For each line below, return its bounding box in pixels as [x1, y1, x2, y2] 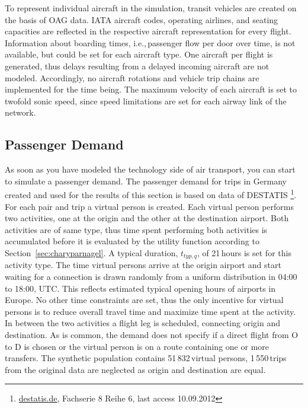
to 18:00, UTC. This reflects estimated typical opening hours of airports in [5, 282, 276, 294]
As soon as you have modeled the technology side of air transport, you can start [5, 163, 296, 176]
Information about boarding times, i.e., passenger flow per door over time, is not [5, 36, 296, 49]
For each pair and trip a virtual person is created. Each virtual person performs [5, 200, 294, 212]
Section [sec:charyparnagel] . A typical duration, [5, 246, 178, 259]
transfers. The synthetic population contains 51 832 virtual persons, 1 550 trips [5, 352, 287, 364]
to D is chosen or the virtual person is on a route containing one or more [5, 340, 269, 352]
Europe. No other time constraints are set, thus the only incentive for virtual [5, 294, 284, 306]
